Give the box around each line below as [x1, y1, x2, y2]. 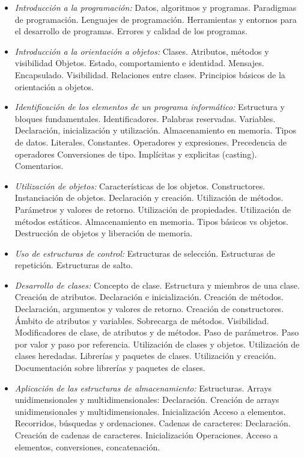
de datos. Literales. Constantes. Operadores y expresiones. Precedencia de [14, 135, 287, 148]
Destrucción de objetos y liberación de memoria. [14, 227, 193, 239]
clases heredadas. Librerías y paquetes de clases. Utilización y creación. [14, 349, 276, 362]
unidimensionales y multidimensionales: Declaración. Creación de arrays [14, 393, 279, 406]
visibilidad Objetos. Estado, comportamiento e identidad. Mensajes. [14, 57, 264, 69]
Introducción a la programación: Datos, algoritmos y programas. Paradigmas [14, 1, 297, 13]
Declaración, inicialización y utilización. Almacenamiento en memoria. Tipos [14, 124, 296, 136]
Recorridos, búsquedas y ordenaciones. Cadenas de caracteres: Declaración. [14, 417, 291, 429]
